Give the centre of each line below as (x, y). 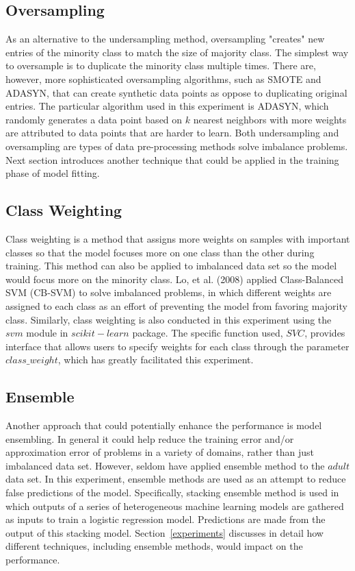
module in (47, 333)
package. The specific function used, (208, 333)
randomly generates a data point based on (94, 119)
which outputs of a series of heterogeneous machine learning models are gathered (175, 506)
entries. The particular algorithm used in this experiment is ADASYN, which (167, 106)
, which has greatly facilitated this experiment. (156, 360)
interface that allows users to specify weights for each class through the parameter (177, 346)
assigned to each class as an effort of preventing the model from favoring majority (176, 305)
